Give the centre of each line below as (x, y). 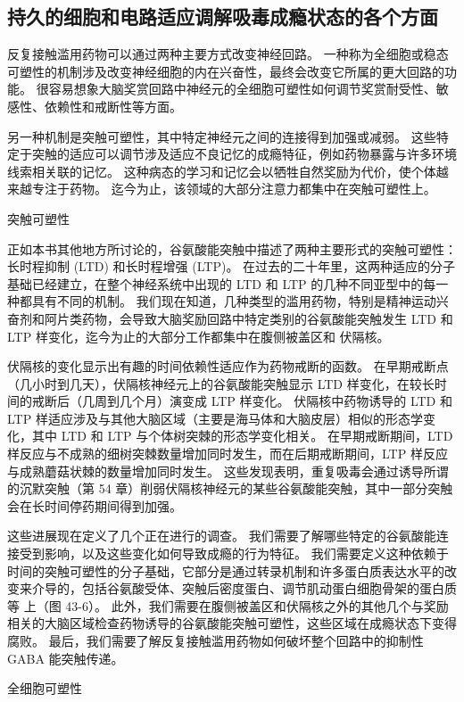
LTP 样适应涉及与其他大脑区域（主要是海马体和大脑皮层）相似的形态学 (215, 418)
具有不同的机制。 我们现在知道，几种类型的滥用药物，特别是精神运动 (234, 301)
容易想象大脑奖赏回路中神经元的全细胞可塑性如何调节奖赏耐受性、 (242, 89)
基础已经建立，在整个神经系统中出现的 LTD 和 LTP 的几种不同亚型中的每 (222, 283)
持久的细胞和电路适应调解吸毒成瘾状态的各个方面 (223, 17)
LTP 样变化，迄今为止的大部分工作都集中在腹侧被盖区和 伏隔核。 (199, 336)
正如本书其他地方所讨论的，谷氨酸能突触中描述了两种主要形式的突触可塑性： (232, 248)
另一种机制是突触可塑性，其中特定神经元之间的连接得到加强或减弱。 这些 (222, 136)
